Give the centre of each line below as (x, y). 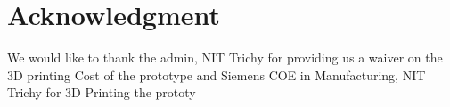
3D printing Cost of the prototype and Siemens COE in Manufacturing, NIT (217, 74)
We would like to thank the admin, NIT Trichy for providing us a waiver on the (225, 58)
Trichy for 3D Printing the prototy (102, 92)
